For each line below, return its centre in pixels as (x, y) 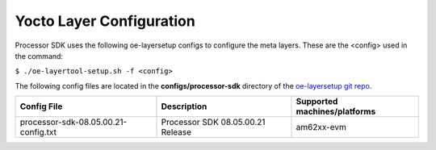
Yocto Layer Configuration (105, 21)
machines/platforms (336, 111)
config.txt (38, 132)
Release (176, 132)
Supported (317, 102)
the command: (39, 56)
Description (184, 106)
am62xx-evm (321, 127)
